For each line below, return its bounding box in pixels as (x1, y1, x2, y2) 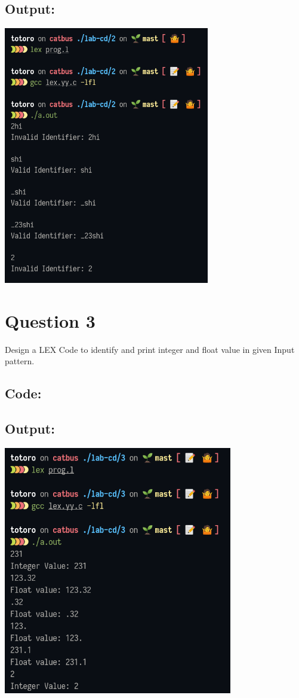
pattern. (5, 355, 35, 367)
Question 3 (5, 308, 95, 333)
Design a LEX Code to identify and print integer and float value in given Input (5, 343, 295, 355)
